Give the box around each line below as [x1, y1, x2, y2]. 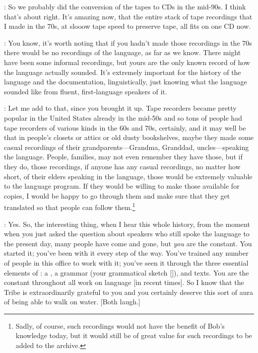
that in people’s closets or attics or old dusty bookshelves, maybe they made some [4, 132, 254, 142]
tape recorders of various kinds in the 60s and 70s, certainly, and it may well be [4, 122, 246, 133]
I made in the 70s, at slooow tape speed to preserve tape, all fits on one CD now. [4, 21, 251, 31]
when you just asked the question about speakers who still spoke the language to [4, 228, 250, 239]
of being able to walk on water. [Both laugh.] [4, 296, 140, 307]
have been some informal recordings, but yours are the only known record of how [4, 57, 250, 67]
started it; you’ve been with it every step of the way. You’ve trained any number [4, 248, 249, 258]
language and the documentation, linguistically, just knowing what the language [4, 76, 247, 87]
